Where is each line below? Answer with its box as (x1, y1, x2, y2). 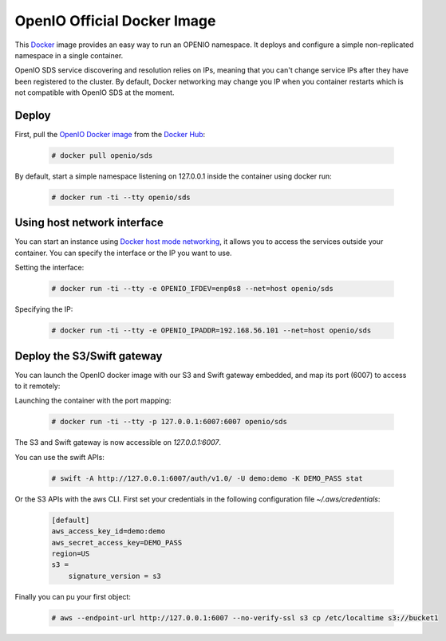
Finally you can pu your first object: (14, 592, 131, 601)
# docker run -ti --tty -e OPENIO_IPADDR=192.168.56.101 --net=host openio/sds (51, 326, 372, 335)
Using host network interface (14, 216, 164, 230)
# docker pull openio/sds (51, 151, 153, 159)
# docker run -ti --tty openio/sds (51, 192, 191, 202)
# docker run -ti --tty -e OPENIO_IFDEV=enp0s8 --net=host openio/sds (51, 284, 334, 293)
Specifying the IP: (14, 305, 73, 314)
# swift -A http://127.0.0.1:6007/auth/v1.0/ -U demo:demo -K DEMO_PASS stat (51, 474, 363, 482)
